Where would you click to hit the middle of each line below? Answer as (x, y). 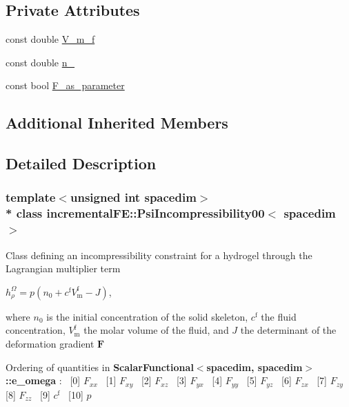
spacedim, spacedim (255, 367)
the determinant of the (288, 330)
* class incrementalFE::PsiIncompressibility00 (135, 213)
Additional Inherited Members (117, 123)
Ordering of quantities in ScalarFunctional (100, 367)
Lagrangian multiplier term (63, 268)
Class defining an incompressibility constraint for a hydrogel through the (159, 255)
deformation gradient (50, 343)
